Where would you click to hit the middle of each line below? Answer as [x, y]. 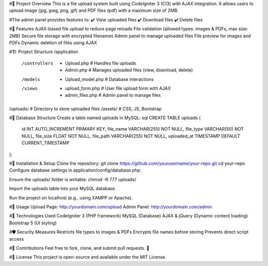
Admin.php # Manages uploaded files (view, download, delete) [129, 70]
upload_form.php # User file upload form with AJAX [118, 88]
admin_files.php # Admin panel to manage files [113, 95]
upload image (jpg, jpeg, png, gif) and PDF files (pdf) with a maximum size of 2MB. [94, 10]
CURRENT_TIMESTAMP [45, 143]
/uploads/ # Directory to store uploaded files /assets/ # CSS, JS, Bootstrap [85, 109]
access [17, 239]
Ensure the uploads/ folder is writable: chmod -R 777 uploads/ [73, 179]
